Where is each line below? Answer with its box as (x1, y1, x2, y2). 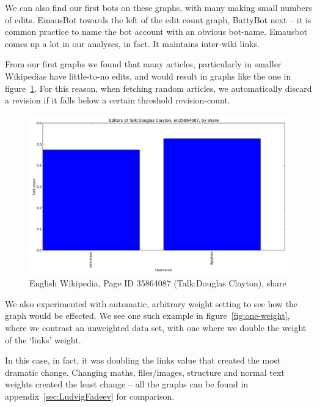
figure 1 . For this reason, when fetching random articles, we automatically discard (5, 81, 312, 94)
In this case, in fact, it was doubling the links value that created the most (5, 354, 281, 367)
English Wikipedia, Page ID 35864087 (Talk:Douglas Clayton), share (29, 277, 286, 289)
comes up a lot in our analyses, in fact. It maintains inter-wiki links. (5, 37, 260, 50)
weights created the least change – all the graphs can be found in (5, 378, 249, 390)
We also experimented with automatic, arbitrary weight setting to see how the (5, 297, 298, 310)
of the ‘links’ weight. (5, 333, 81, 346)
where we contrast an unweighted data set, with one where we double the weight (5, 321, 307, 334)
